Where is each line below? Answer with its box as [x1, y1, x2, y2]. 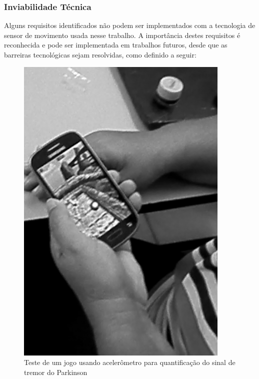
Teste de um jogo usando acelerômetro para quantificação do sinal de [24, 357, 235, 367]
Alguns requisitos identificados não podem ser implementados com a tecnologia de [4, 20, 255, 30]
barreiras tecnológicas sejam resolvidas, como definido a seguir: [4, 49, 196, 59]
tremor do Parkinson [24, 366, 87, 377]
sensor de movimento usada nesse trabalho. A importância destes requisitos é [4, 29, 240, 40]
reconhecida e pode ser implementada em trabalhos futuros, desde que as [4, 39, 227, 50]
